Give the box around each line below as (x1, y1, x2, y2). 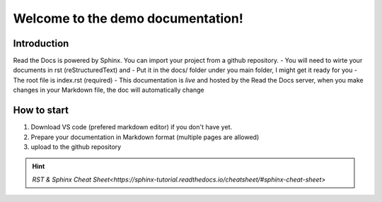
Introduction (13, 37, 69, 49)
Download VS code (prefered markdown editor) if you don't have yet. (30, 123, 233, 131)
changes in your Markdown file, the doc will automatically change (13, 85, 204, 95)
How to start (13, 105, 69, 117)
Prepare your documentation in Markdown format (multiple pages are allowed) (30, 133, 260, 141)
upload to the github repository (30, 142, 122, 151)
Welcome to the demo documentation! (13, 11, 243, 26)
